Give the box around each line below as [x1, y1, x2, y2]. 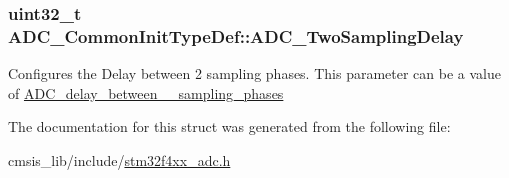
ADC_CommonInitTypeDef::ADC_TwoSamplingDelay [8, 23, 464, 48]
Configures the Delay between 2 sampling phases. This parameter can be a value [8, 63, 501, 84]
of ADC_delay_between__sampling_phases [8, 82, 284, 103]
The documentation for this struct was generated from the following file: [8, 116, 451, 137]
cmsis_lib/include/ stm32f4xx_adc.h [8, 149, 231, 170]
